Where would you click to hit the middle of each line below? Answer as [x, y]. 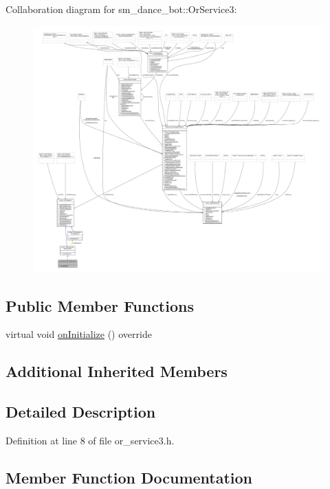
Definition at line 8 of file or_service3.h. [90, 440]
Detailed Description [81, 412]
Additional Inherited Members [117, 371]
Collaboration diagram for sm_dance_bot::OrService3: [121, 9]
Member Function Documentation [129, 477]
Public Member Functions [100, 305]
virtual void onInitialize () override [79, 334]
